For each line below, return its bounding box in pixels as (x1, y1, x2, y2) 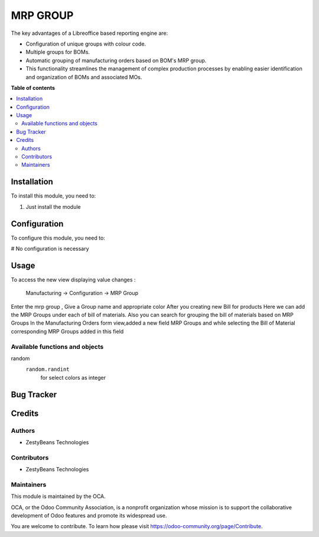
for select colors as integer (40, 374, 106, 381)
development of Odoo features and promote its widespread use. (11, 512, 167, 519)
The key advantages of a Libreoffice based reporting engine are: (11, 30, 168, 37)
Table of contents (11, 84, 56, 91)
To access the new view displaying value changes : (11, 276, 136, 283)
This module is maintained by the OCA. (11, 493, 106, 500)
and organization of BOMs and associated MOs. (25, 73, 142, 80)
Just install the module (25, 203, 81, 210)
